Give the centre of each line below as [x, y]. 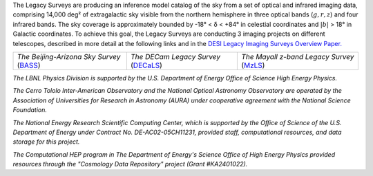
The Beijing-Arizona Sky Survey [69, 56]
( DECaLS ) [146, 65]
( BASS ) [29, 65]
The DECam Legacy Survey [175, 56]
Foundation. [30, 110]
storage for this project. [46, 142]
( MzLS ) [253, 65]
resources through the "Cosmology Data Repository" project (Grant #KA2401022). [130, 164]
